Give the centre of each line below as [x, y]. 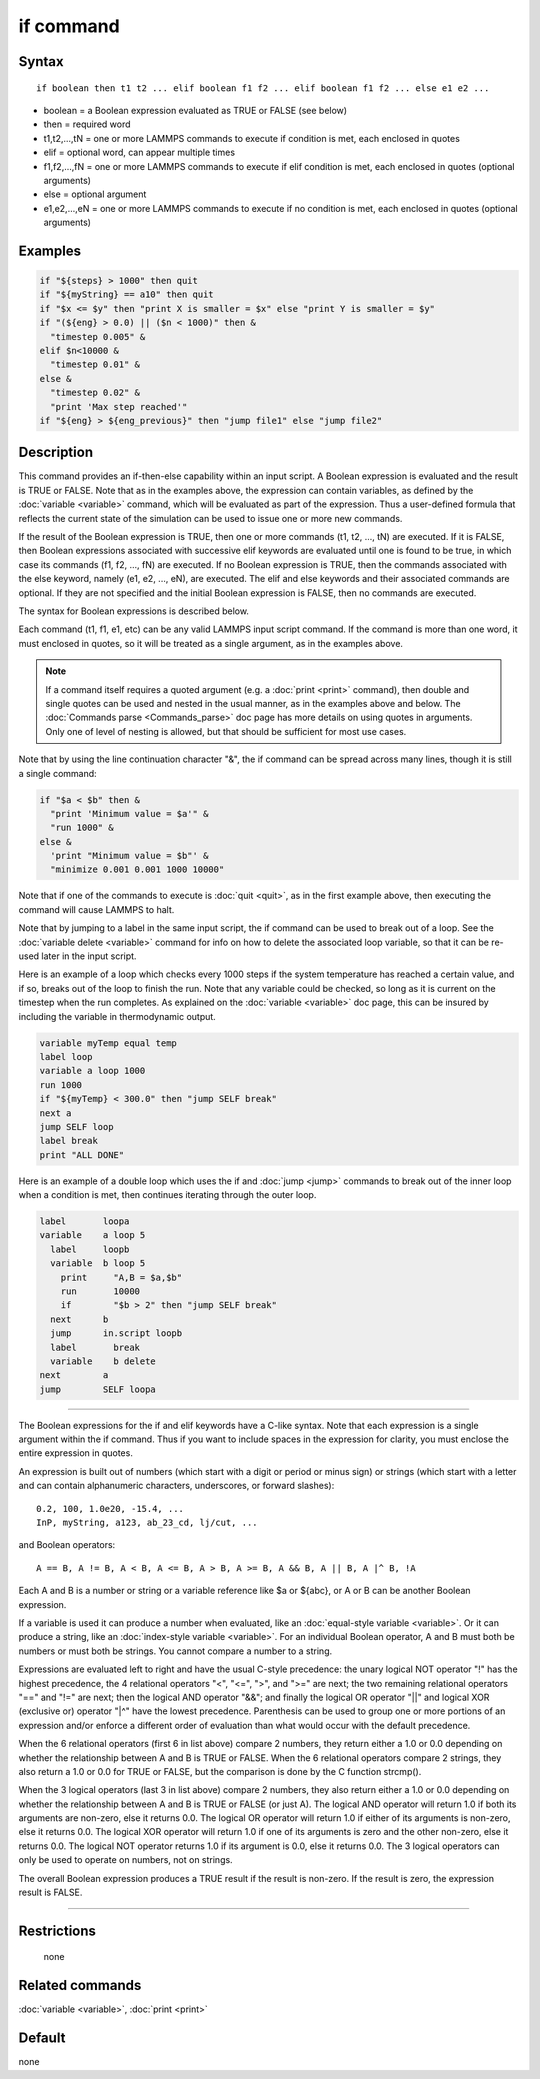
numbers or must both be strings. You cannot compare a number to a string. [175, 1651]
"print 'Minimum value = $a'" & [129, 813]
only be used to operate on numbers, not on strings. [126, 1860]
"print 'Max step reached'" [119, 406]
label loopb [90, 1249]
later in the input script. [89, 956]
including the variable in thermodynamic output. [117, 1016]
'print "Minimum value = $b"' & [129, 856]
